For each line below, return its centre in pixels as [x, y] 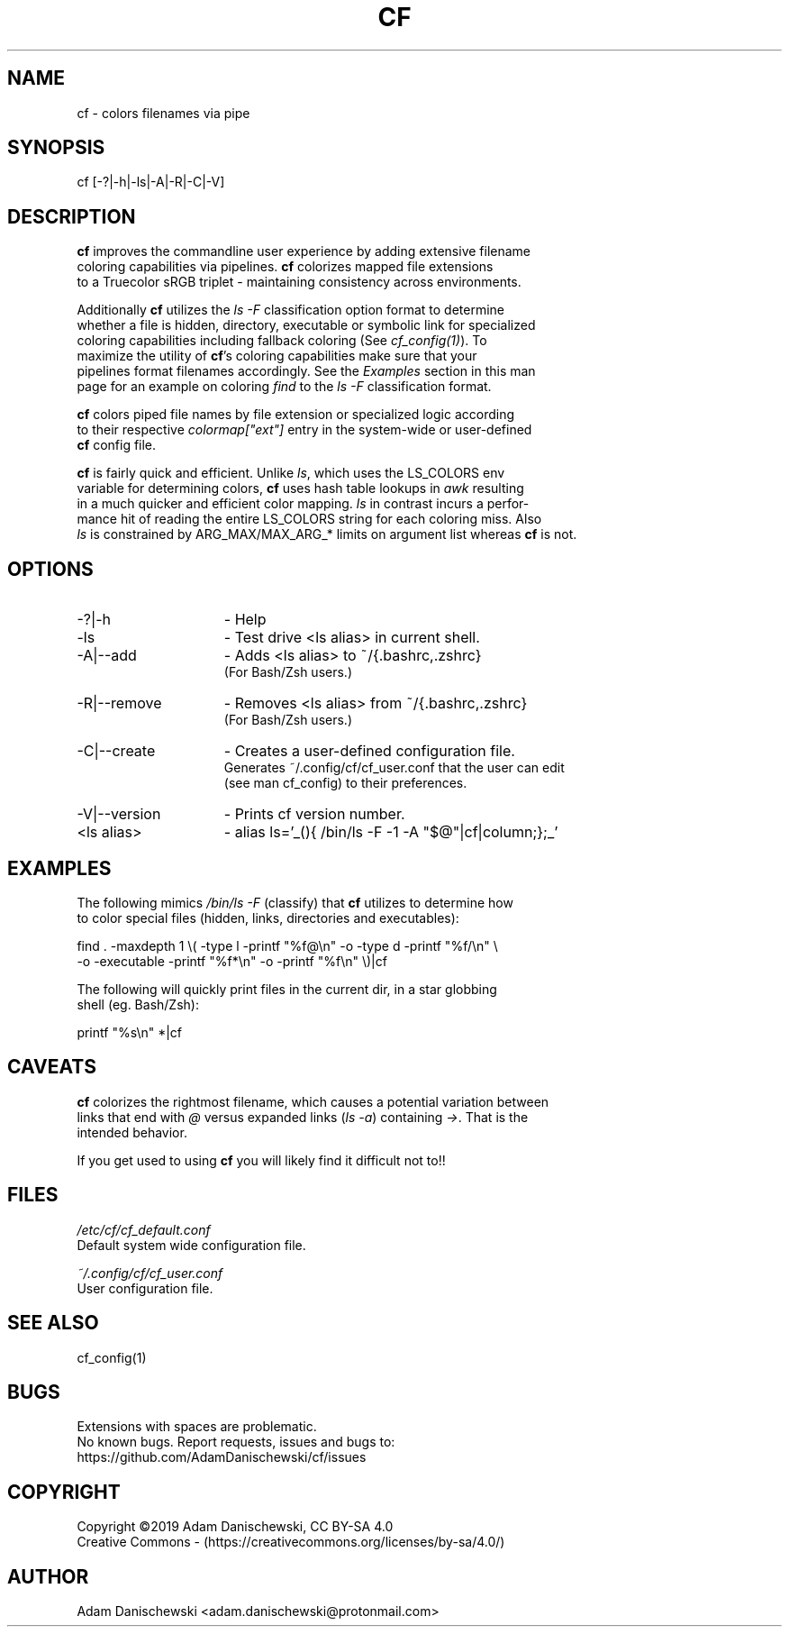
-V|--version [119, 814]
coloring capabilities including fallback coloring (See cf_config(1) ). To [282, 341]
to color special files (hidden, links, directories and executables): [268, 917]
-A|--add [107, 656]
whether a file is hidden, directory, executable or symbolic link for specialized [306, 325]
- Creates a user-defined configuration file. [369, 751]
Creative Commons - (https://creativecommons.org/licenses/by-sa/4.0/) [291, 1542]
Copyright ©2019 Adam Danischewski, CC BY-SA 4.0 [235, 1527]
